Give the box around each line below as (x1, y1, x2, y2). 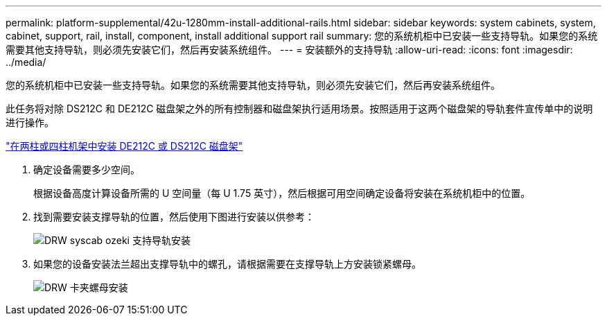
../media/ (6, 56, 46, 68)
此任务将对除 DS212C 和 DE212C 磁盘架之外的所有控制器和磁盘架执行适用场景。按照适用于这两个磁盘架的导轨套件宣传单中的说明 (6, 103, 593, 114)
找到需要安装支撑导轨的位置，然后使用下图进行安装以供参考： (33, 211, 315, 223)
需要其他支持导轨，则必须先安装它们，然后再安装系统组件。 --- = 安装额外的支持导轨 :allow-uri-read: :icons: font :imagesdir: (6, 44, 573, 55)
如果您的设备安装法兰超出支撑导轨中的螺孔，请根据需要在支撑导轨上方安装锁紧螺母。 (33, 258, 421, 270)
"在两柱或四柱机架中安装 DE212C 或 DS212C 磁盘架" (6, 140, 243, 152)
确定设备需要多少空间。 (33, 164, 140, 175)
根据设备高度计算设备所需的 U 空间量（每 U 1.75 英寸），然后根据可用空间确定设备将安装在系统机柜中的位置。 (33, 187, 531, 199)
